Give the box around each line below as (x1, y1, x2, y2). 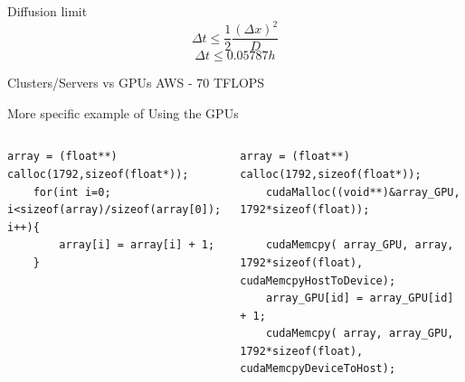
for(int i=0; (33, 185, 111, 199)
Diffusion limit (7, 2, 88, 20)
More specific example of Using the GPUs (7, 103, 239, 122)
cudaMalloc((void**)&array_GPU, (265, 185, 460, 199)
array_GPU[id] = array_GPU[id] (265, 292, 454, 305)
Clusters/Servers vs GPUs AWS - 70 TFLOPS (7, 73, 265, 92)
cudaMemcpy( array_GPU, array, (265, 238, 454, 252)
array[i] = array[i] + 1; (59, 238, 215, 252)
